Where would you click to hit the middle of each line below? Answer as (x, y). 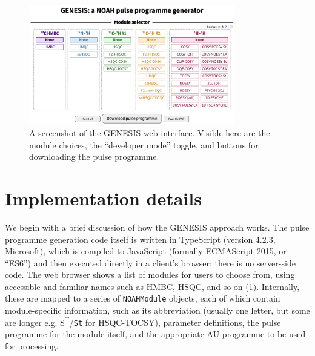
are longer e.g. (31, 322)
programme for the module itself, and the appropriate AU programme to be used (155, 334)
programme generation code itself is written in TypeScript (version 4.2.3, (140, 239)
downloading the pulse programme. (94, 157)
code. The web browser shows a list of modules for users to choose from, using (150, 275)
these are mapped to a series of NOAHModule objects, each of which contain (143, 298)
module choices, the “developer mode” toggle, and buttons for (144, 144)
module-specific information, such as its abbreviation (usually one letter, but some (157, 310)
